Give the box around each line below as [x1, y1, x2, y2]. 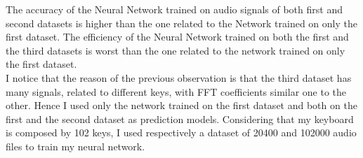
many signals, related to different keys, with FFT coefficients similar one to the [6, 84, 347, 99]
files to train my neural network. [6, 138, 145, 153]
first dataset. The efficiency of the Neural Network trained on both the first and [6, 29, 349, 44]
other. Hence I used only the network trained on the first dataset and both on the [6, 98, 357, 113]
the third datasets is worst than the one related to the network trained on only [6, 43, 345, 57]
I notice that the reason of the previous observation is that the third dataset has [6, 70, 352, 85]
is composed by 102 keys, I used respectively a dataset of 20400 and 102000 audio [6, 125, 357, 140]
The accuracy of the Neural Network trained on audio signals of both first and [6, 2, 343, 16]
